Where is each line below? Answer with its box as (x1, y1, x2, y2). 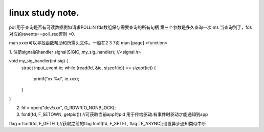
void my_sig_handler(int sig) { (9, 58, 68, 64)
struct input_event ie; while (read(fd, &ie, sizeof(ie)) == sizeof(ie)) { (21, 65, 156, 71)
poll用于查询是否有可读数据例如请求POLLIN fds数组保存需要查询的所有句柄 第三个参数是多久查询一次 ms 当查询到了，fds (9, 24, 252, 30)
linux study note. (9, 7, 79, 18)
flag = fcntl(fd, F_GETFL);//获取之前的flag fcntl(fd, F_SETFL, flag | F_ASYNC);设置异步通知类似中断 (9, 120, 206, 126)
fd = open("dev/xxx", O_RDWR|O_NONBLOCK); (21, 105, 116, 111)
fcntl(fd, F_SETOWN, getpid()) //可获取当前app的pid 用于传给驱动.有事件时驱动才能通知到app (21, 112, 208, 117)
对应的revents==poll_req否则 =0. (9, 31, 75, 37)
